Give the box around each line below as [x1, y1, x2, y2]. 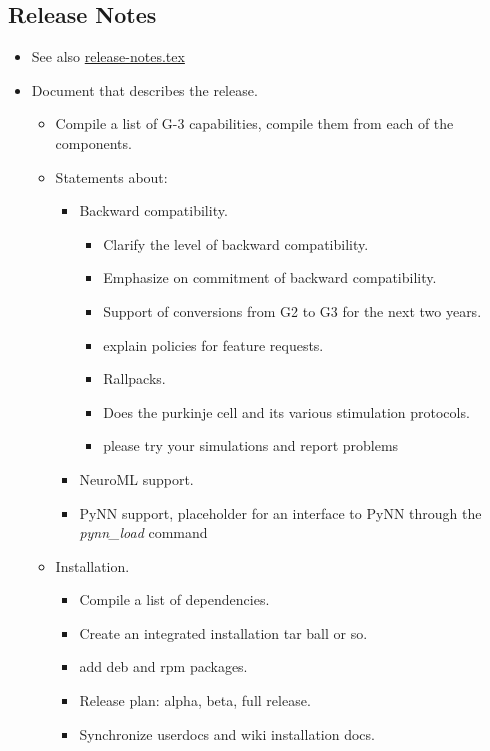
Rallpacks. [103, 368, 166, 389]
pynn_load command [79, 522, 208, 543]
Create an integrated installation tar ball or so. [79, 622, 368, 643]
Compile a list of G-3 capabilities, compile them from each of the [55, 113, 454, 134]
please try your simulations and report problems [103, 435, 399, 456]
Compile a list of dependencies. [79, 589, 270, 610]
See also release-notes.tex [31, 46, 185, 67]
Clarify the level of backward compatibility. [103, 233, 369, 254]
